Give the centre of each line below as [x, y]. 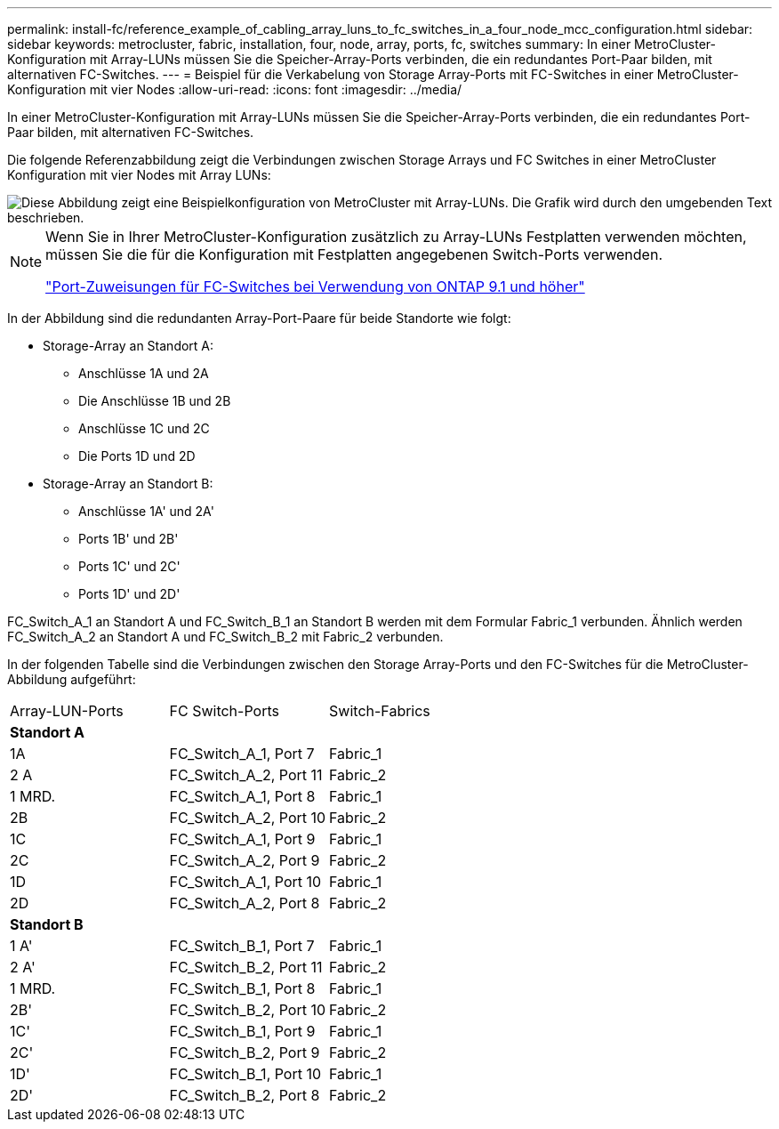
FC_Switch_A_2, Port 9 [245, 860]
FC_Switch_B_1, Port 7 [242, 946]
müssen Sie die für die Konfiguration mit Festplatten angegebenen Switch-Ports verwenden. [354, 254]
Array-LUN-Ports [67, 711]
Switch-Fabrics [380, 711]
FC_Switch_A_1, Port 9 [242, 839]
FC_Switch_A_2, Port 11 [246, 775]
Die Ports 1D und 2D [137, 456]
